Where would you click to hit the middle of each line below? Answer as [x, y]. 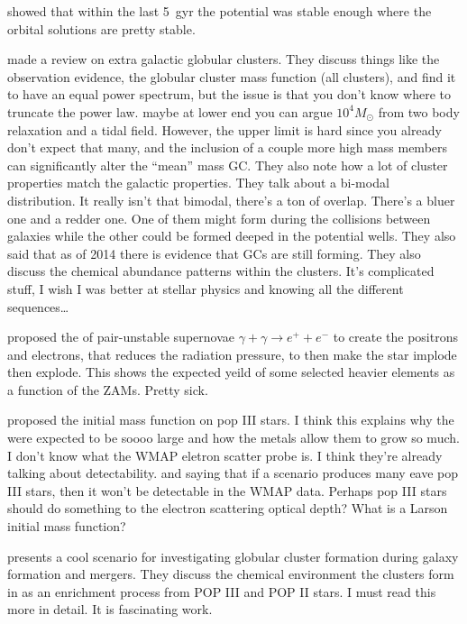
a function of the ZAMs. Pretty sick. [108, 389]
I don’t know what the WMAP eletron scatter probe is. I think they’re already [225, 455]
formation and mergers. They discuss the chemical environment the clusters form [231, 574]
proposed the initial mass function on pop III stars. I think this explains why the [231, 420]
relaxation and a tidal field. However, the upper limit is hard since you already [224, 129]
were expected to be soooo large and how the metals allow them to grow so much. [233, 438]
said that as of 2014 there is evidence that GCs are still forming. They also [214, 253]
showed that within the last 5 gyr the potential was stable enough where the [220, 11]
